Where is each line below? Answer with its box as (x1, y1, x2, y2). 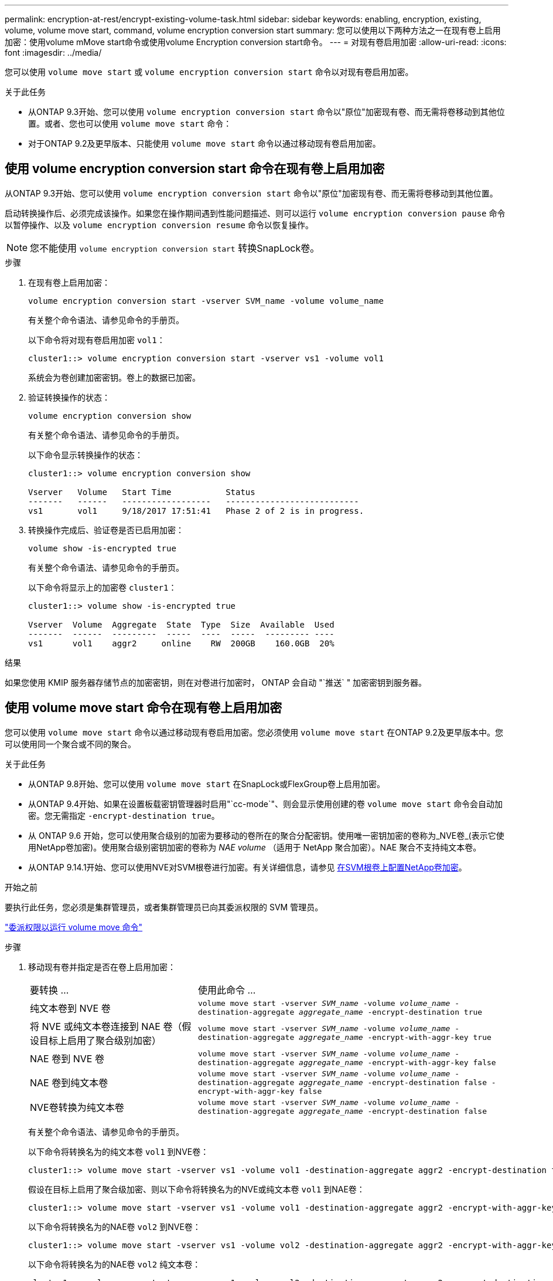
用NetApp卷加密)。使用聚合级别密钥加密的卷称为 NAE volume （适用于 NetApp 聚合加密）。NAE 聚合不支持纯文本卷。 (28, 842, 482, 852)
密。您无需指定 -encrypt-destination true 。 (28, 810, 220, 821)
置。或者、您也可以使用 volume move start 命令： (28, 118, 232, 128)
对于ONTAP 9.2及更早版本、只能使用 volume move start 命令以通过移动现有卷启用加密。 (28, 138, 381, 148)
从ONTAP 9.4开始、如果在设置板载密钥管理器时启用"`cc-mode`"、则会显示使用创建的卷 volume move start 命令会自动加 (28, 798, 503, 809)
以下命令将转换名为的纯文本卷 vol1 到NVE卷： (28, 1146, 209, 1157)
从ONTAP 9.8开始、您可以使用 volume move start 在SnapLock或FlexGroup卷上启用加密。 (28, 778, 385, 789)
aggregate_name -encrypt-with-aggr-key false (299, 1058, 496, 1067)
